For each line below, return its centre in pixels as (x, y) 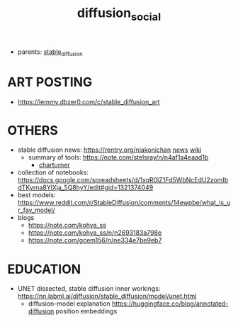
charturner (55, 165)
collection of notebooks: (53, 172)
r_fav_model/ (36, 210)
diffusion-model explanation (69, 304)
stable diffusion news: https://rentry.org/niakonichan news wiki (109, 150)
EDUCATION (44, 269)
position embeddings (86, 311)
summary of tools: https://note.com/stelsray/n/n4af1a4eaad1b (118, 157)
